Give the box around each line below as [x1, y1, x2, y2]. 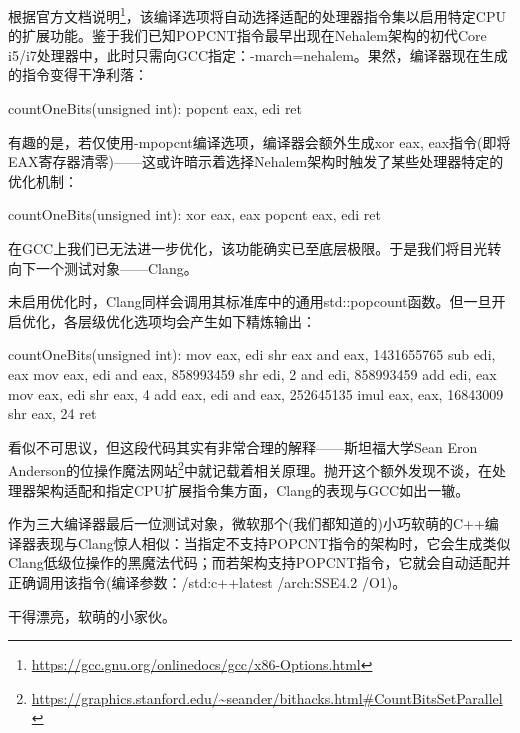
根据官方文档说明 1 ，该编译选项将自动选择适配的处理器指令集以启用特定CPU [8, 3, 506, 26]
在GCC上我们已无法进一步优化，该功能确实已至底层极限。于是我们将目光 [8, 238, 488, 258]
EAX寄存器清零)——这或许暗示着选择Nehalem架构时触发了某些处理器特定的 [8, 151, 504, 172]
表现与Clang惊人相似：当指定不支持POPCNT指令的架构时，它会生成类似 [35, 532, 511, 553]
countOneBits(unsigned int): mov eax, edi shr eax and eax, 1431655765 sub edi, [8, 344, 496, 365]
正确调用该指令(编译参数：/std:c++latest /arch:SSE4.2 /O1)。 [8, 571, 407, 592]
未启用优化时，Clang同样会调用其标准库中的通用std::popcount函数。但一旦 [8, 291, 492, 312]
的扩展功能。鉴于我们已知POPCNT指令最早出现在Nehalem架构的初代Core [8, 25, 487, 46]
